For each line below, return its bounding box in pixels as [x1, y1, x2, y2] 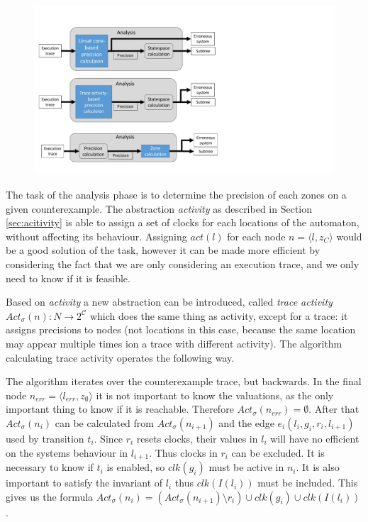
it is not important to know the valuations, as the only [96, 387, 334, 402]
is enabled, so [106, 460, 165, 474]
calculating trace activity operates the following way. [6, 350, 235, 365]
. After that [308, 401, 359, 416]
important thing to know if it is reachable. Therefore [6, 401, 234, 416]
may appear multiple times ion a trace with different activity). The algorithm [6, 336, 342, 351]
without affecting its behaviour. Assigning [6, 228, 187, 243]
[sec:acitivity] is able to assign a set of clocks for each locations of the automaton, [6, 215, 359, 230]
